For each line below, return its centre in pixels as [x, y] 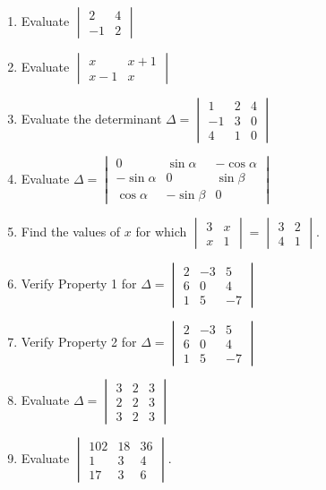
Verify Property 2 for [79, 342]
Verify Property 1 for [79, 284]
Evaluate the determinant [91, 118]
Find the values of [71, 232]
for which [161, 232]
